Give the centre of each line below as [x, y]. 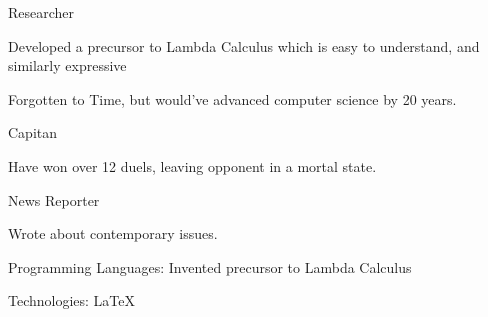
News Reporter [54, 199]
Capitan [33, 132]
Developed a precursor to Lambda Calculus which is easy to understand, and [244, 45]
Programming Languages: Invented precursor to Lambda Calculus [210, 266]
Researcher [41, 12]
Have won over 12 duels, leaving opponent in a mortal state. [192, 165]
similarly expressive [67, 65]
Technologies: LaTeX [72, 300]
